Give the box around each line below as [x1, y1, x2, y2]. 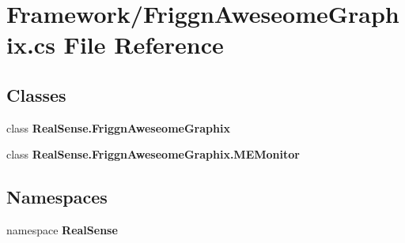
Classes [6, 82, 66, 107]
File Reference [63, 28, 224, 61]
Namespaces [6, 185, 108, 209]
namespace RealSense [6, 222, 118, 238]
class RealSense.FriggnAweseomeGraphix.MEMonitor [6, 146, 300, 163]
